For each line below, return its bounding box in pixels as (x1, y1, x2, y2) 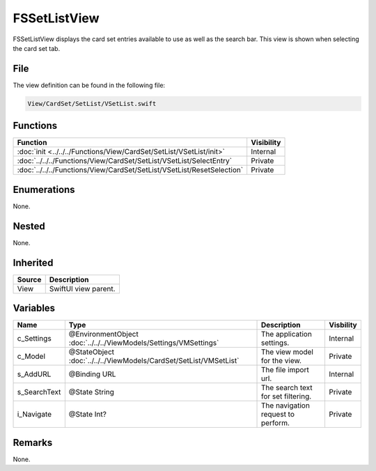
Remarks (13, 436, 53, 449)
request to (261, 410, 295, 419)
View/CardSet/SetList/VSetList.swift (27, 100, 157, 107)
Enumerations (13, 183, 76, 195)
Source (17, 275, 42, 284)
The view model (261, 347, 313, 357)
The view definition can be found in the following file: (13, 81, 166, 89)
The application (261, 330, 313, 339)
